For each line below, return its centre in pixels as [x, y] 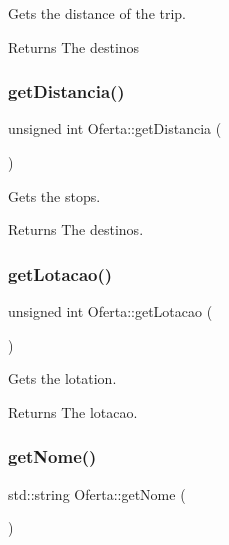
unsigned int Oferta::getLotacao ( [110, 311]
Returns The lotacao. [73, 411]
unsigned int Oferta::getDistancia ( [115, 128]
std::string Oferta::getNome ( [97, 493]
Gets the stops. [54, 195]
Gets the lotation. [62, 378]
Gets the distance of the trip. [97, 13]
